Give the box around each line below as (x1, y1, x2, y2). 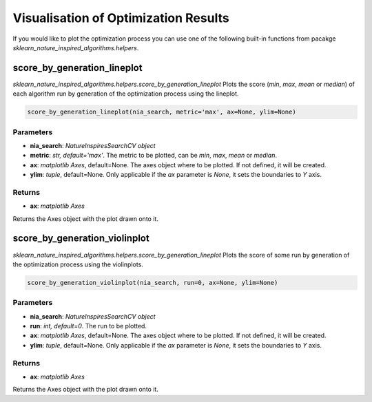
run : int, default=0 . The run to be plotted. (30, 322, 147, 330)
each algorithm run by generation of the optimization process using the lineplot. (12, 89, 239, 98)
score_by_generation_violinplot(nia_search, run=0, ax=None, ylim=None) (27, 279, 278, 286)
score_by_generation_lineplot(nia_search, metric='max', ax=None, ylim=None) (27, 108, 296, 116)
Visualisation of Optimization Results (12, 10, 230, 25)
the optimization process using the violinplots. (12, 260, 144, 268)
